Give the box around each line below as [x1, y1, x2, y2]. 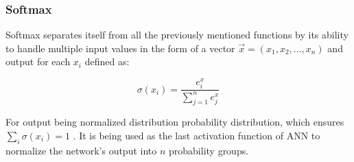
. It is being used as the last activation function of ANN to [73, 128, 320, 142]
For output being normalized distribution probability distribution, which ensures [5, 115, 344, 129]
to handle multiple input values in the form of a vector [5, 40, 235, 55]
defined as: [84, 54, 130, 69]
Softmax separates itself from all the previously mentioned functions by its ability [5, 27, 349, 42]
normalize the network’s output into [5, 143, 157, 157]
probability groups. [169, 143, 249, 157]
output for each [5, 54, 71, 69]
